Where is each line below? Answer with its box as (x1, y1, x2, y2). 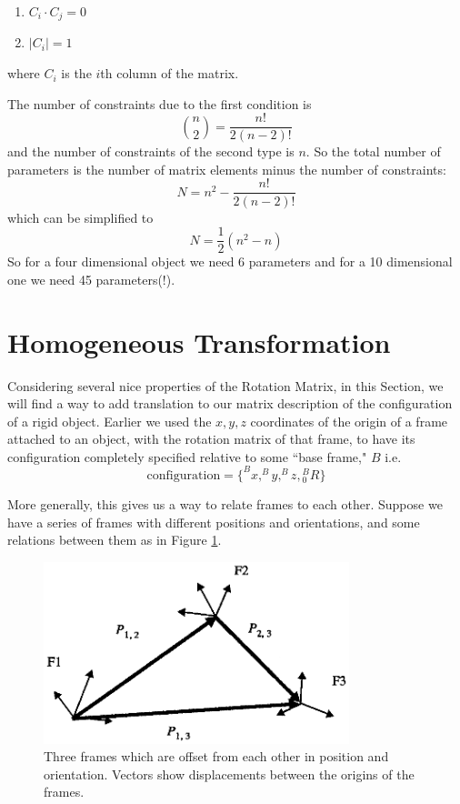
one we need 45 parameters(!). (7, 269, 175, 288)
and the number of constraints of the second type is (7, 142, 295, 161)
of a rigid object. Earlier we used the (7, 411, 212, 430)
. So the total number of (305, 142, 441, 161)
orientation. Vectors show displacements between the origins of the (44, 764, 415, 783)
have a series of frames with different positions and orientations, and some (7, 512, 420, 531)
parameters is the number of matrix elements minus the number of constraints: (7, 159, 446, 178)
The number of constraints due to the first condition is (7, 94, 312, 113)
